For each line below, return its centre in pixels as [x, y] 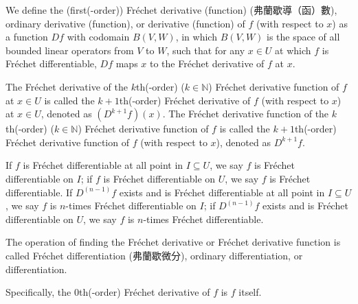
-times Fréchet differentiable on [131, 206]
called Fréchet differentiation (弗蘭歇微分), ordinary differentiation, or [154, 255]
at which [293, 50]
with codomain [98, 37]
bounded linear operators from [70, 50]
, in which [196, 37]
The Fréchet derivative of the [67, 86]
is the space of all [303, 37]
